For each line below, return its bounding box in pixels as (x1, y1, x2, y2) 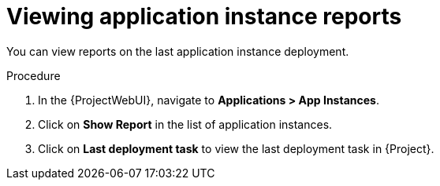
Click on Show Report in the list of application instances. (38, 117, 333, 131)
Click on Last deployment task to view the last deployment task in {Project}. (38, 141, 434, 155)
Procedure (6, 68, 61, 82)
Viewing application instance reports (6, 3, 402, 30)
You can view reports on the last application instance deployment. (6, 44, 349, 58)
